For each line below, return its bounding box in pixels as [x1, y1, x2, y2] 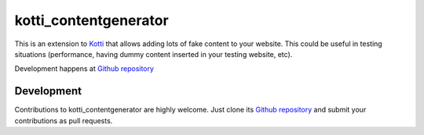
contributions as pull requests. [14, 115, 113, 125]
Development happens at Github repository [14, 64, 155, 73]
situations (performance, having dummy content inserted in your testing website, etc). [14, 49, 293, 59]
